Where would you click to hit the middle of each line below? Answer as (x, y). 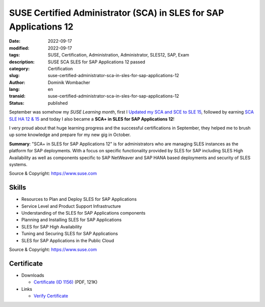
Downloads (33, 275)
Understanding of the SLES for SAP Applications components (83, 213)
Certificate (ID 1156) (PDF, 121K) (66, 282)
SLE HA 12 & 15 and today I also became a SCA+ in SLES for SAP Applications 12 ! (92, 119)
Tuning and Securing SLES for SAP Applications (70, 234)
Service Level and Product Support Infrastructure (71, 206)
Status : (17, 103)
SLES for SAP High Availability (52, 226)
